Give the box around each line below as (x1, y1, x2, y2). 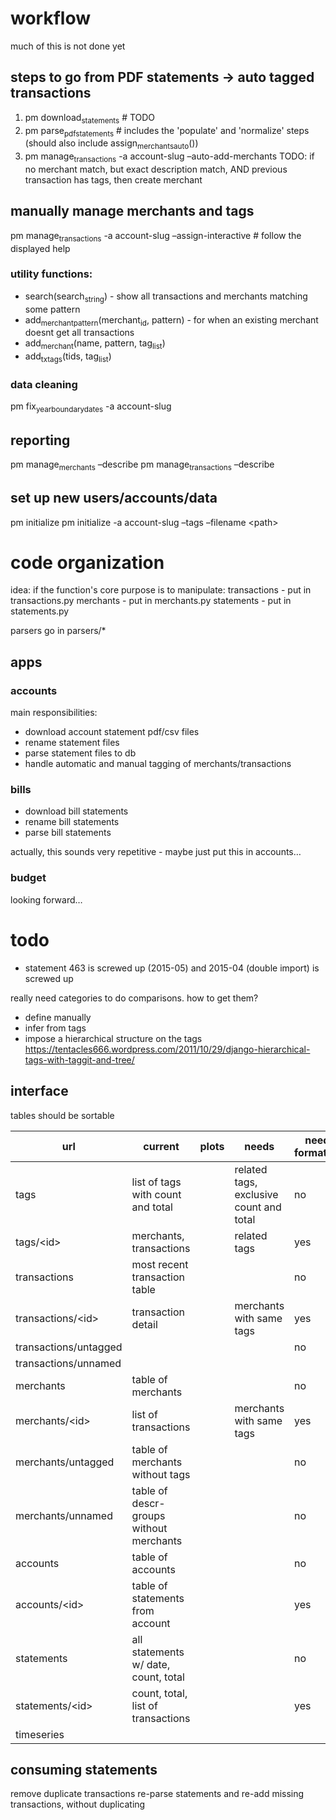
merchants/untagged (15, 1455, 115, 1469)
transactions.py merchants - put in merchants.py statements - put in (10, 595, 292, 607)
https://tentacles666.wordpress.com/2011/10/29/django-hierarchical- (24, 1043, 311, 1055)
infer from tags (24, 1022, 87, 1034)
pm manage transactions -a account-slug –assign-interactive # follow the (10, 229, 302, 244)
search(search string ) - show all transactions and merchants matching (24, 290, 308, 304)
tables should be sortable (10, 1109, 115, 1121)
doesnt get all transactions (24, 327, 135, 339)
